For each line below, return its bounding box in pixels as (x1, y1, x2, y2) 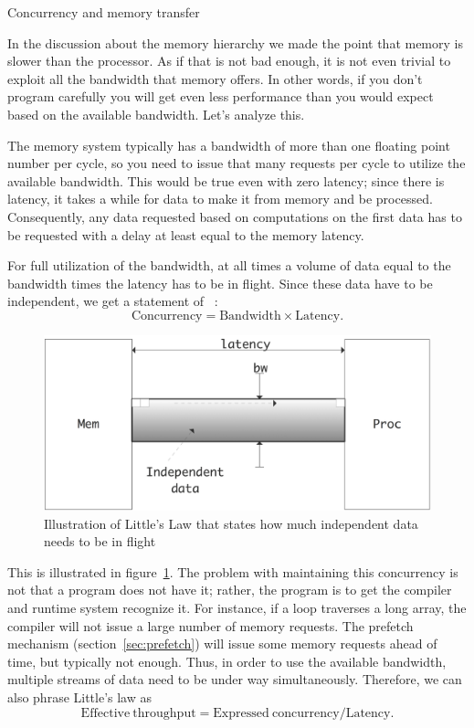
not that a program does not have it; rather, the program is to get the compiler (7, 580, 452, 599)
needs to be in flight (44, 532, 156, 551)
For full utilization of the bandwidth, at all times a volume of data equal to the (7, 256, 451, 275)
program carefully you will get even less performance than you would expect (7, 87, 434, 106)
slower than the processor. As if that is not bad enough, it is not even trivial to (7, 51, 451, 70)
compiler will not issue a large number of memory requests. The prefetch (7, 616, 414, 635)
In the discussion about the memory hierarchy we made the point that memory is (7, 33, 463, 52)
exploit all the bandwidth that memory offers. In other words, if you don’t (7, 69, 423, 88)
